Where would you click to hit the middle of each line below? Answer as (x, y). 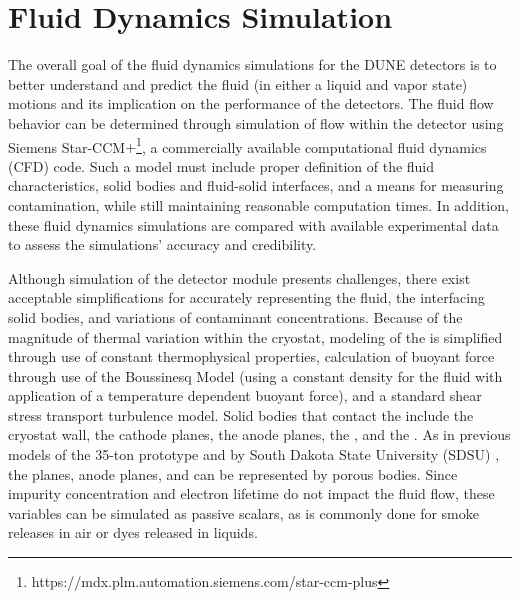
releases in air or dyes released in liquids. (133, 532)
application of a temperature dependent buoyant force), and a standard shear (245, 395)
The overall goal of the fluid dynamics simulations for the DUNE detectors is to (252, 64)
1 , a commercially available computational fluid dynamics (311, 145)
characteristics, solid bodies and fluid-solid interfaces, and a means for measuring (256, 185)
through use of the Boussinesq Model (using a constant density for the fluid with (255, 375)
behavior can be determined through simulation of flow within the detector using (256, 122)
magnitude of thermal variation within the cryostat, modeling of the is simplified (255, 336)
